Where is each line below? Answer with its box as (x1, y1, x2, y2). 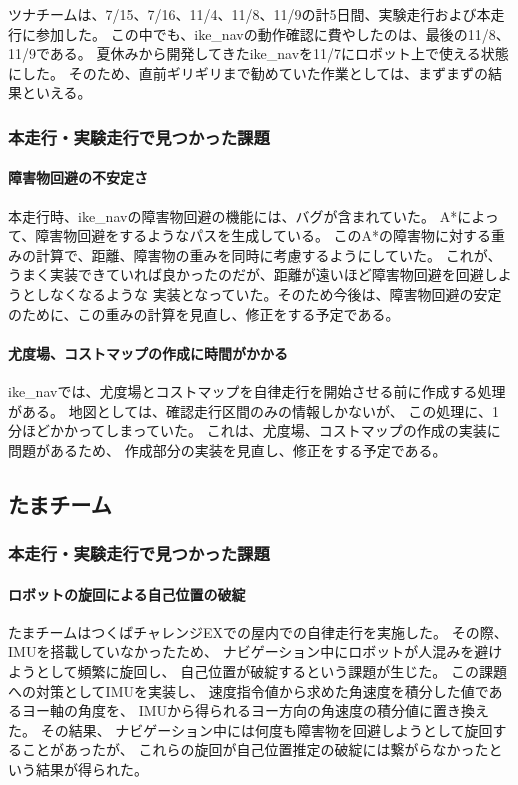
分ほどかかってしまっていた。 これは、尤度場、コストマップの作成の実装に (8, 420, 501, 441)
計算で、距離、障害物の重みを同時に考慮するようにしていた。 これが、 (35, 244, 502, 265)
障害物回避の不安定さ (8, 167, 148, 188)
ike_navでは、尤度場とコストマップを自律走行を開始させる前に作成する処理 (8, 380, 506, 401)
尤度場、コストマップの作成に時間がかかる (8, 342, 288, 363)
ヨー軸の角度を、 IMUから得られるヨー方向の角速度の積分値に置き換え (21, 700, 490, 721)
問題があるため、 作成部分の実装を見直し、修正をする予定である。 (8, 439, 447, 460)
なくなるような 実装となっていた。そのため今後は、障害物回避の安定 (49, 283, 502, 304)
